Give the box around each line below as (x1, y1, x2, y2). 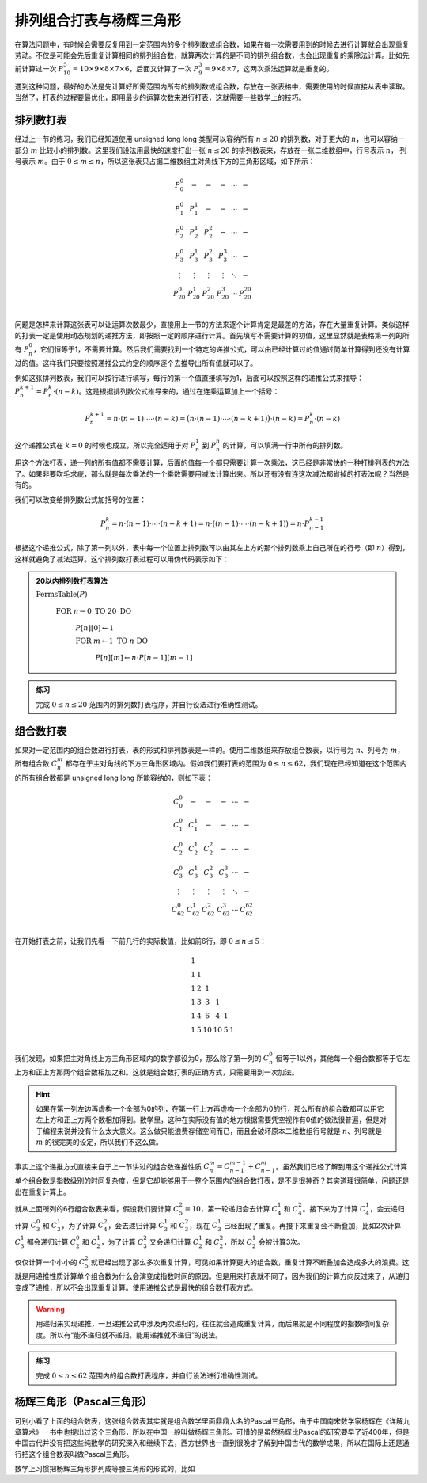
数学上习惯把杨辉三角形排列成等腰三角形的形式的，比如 (14, 1464, 195, 1473)
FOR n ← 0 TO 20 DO (55, 607, 132, 615)
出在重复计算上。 (14, 1187, 70, 1196)
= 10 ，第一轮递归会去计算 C (184, 1204, 278, 1213)
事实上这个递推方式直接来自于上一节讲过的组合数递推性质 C (14, 1162, 210, 1171)
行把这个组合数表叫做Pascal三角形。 (14, 1449, 134, 1458)
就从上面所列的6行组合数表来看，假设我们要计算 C (14, 1204, 179, 1213)
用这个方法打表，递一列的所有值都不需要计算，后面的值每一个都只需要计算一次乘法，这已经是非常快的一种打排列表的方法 (14, 458, 410, 467)
